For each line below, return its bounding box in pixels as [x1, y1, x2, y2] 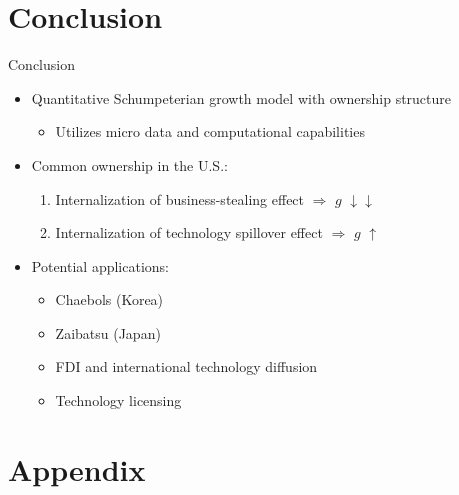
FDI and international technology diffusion [55, 356, 318, 377]
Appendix [8, 448, 146, 489]
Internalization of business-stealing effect [55, 188, 305, 209]
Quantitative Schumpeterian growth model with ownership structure [31, 87, 452, 108]
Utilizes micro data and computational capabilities [55, 121, 365, 142]
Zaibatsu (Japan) [55, 322, 161, 343]
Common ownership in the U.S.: [31, 154, 228, 175]
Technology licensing [55, 390, 182, 411]
